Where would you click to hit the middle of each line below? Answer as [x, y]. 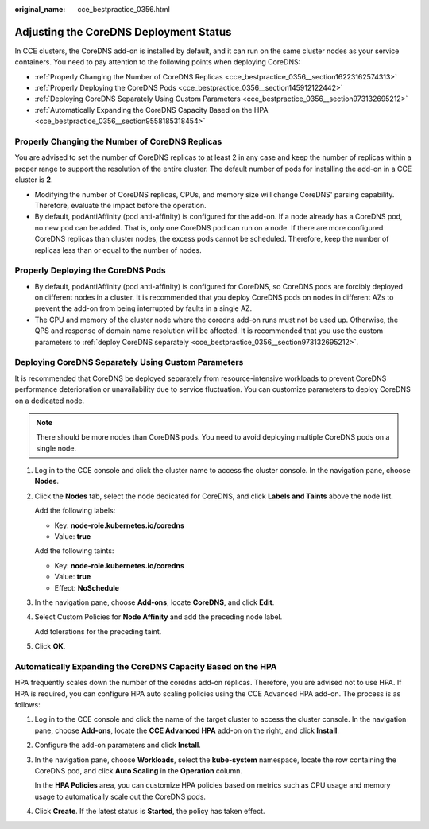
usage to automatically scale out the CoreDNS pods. [120, 796]
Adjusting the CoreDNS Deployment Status [123, 32]
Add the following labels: [75, 511]
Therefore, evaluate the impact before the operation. [120, 205]
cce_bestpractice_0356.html [124, 9]
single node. [56, 448]
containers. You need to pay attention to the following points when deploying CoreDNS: [158, 62]
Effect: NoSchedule [87, 587]
